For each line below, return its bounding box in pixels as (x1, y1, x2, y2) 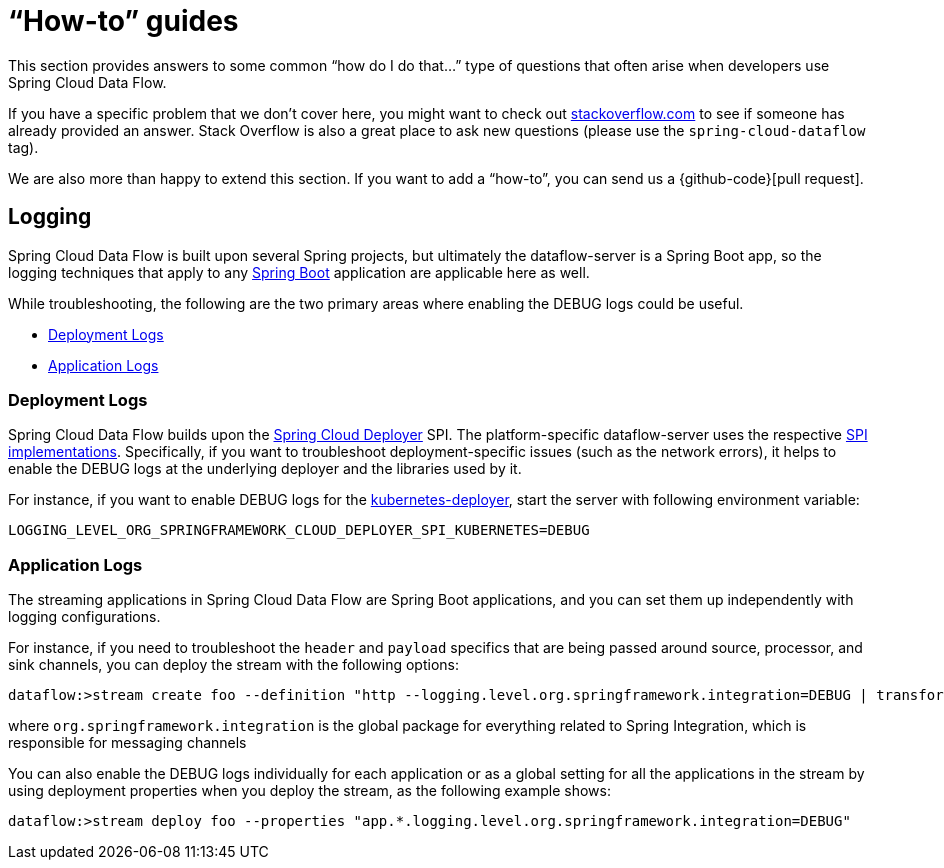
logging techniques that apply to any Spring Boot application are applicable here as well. (8, 263, 590, 281)
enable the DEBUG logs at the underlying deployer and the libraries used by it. (8, 460, 522, 478)
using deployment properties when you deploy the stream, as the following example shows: (8, 782, 611, 800)
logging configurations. (8, 608, 161, 626)
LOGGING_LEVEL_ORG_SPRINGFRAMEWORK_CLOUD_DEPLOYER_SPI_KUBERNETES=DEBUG (8, 522, 590, 539)
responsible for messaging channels (8, 734, 247, 752)
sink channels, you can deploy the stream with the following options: (8, 656, 459, 674)
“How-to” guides (8, 4, 239, 38)
